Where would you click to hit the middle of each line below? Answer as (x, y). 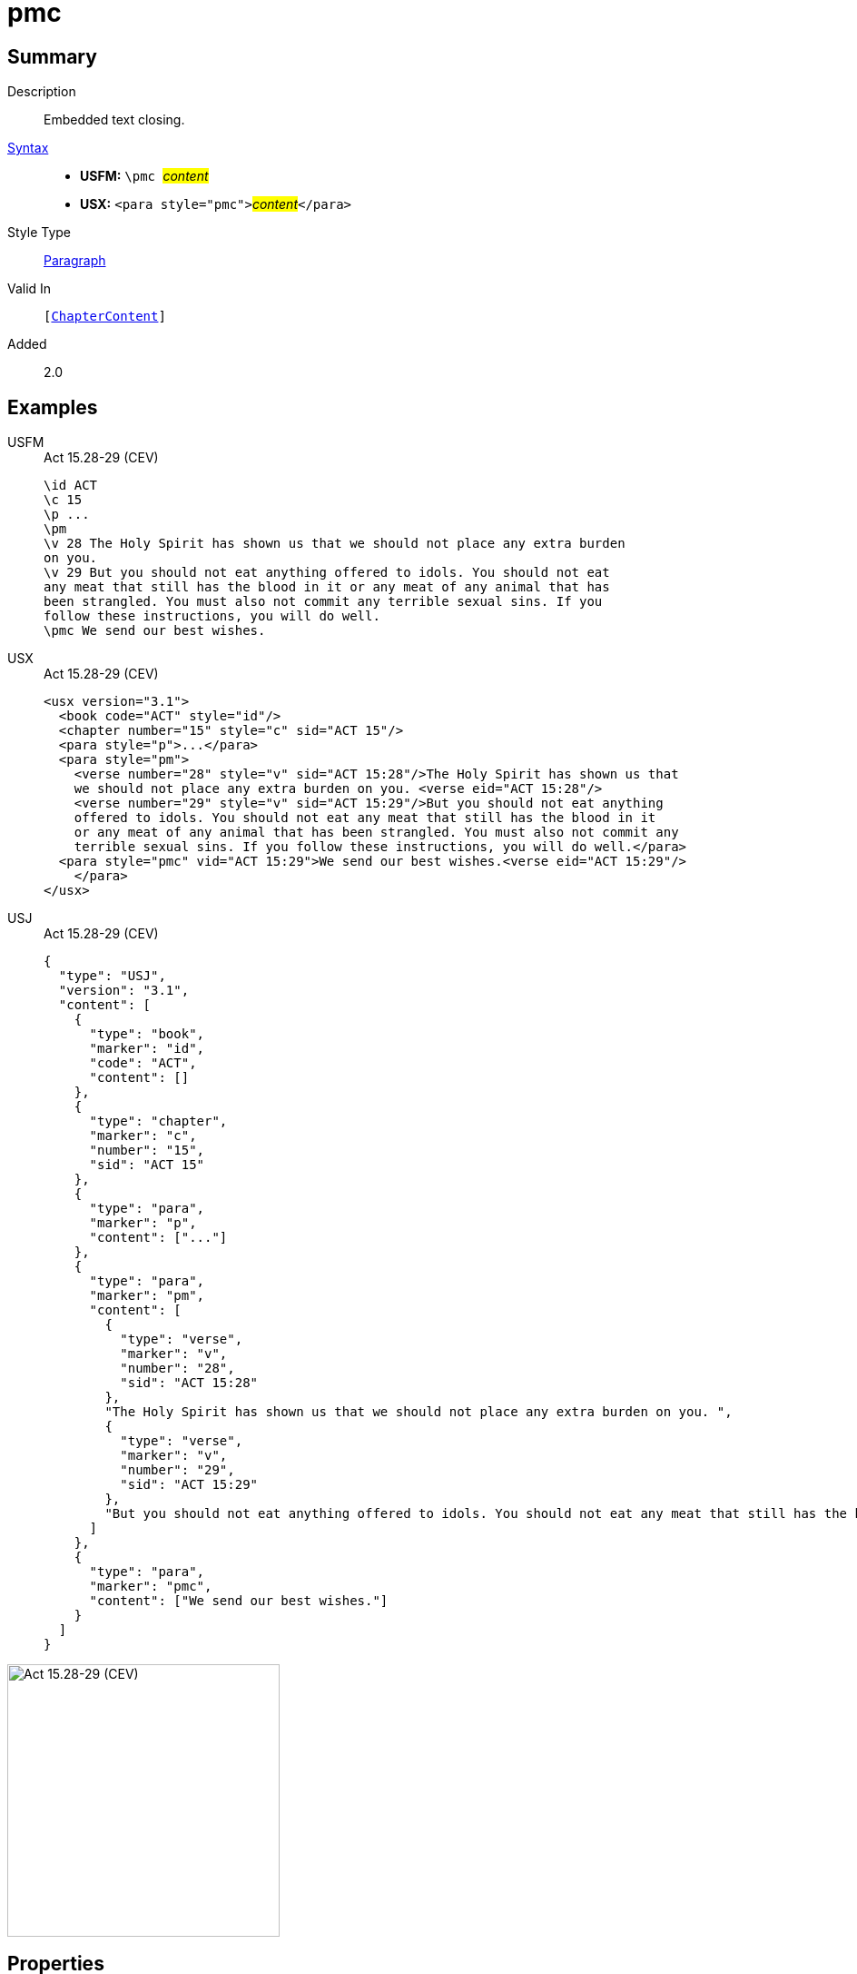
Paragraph (75, 261)
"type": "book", (147, 1034)
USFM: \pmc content (144, 176)
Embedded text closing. (114, 120)
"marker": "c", (143, 1136)
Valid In (30, 289)
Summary (52, 56)
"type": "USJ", (112, 976)
